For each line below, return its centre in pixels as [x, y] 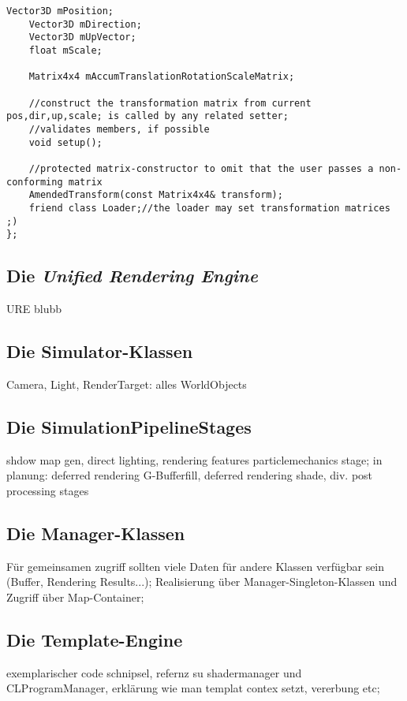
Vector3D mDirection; [85, 24]
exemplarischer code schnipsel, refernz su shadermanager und [154, 672]
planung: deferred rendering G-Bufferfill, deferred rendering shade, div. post [190, 475]
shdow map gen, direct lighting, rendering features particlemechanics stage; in [194, 459]
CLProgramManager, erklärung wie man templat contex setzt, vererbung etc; [193, 688]
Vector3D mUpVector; [82, 37]
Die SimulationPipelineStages [129, 426]
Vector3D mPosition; [60, 11]
